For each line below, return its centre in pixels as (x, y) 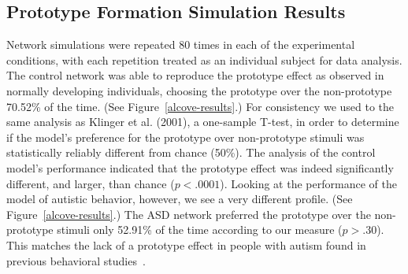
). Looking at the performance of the (308, 183)
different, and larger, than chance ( (91, 183)
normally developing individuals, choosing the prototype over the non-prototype (199, 90)
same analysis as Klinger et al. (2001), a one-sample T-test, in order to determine (203, 122)
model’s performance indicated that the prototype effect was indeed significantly (200, 167)
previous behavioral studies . (76, 260)
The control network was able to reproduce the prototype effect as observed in (195, 75)
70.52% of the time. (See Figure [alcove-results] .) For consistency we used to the (200, 106)
